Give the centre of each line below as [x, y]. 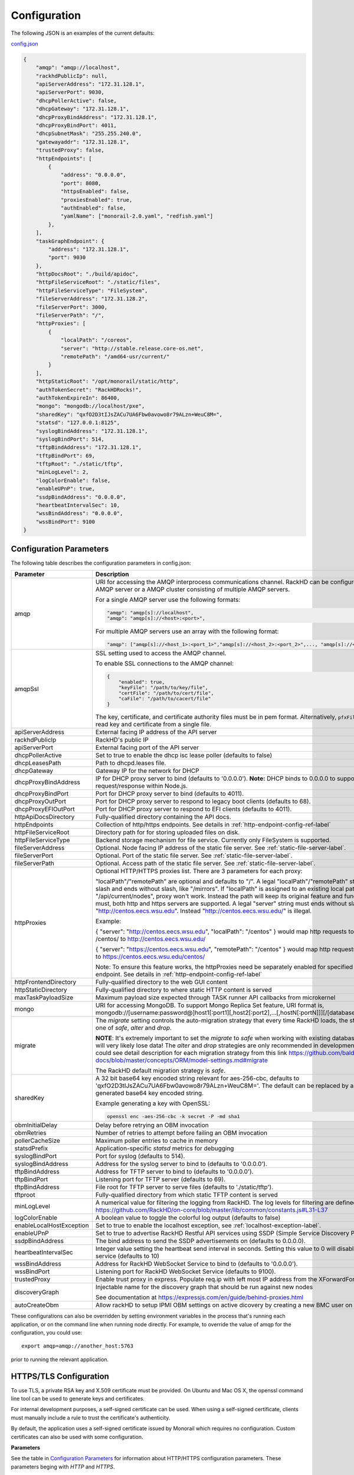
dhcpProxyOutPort [40, 801]
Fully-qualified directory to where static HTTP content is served [183, 990]
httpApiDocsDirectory [45, 817]
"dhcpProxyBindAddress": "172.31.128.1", [96, 117]
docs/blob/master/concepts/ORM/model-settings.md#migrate [181, 1060]
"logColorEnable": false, [73, 480]
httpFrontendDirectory [45, 982]
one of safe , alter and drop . [134, 1028]
